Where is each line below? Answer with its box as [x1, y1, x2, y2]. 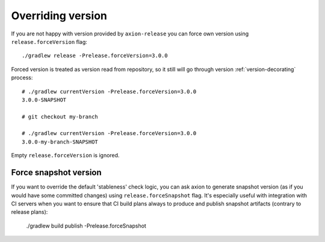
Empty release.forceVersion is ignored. [11, 152, 120, 159]
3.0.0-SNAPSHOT [22, 96, 67, 103]
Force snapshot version [11, 168, 102, 178]
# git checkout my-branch [22, 113, 99, 120]
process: [11, 74, 33, 81]
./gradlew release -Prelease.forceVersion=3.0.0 [22, 52, 168, 59]
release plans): [11, 208, 48, 216]
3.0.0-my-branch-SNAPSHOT [22, 138, 99, 145]
